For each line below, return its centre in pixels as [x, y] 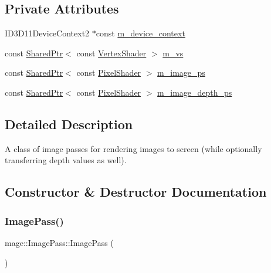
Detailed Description [69, 124]
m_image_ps [181, 73]
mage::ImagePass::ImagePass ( [59, 242]
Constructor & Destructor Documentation [136, 192]
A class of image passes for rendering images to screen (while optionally [133, 148]
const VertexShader [111, 53]
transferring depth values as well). [66, 160]
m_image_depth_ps [195, 92]
